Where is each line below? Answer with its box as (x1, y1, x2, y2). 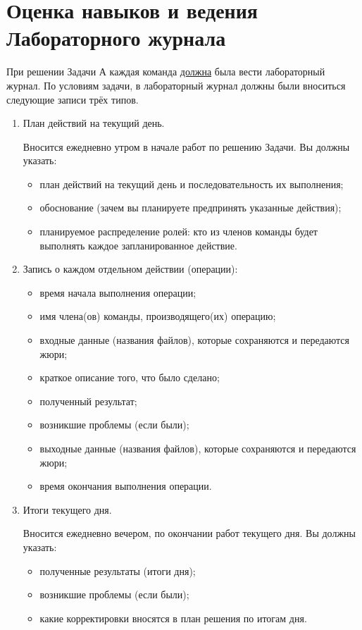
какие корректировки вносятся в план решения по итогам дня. (39, 610, 307, 625)
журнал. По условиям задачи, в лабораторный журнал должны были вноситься (6, 78, 346, 92)
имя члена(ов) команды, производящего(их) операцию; (39, 309, 276, 323)
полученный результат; (39, 393, 137, 408)
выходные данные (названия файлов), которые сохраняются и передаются (39, 441, 356, 455)
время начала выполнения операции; (39, 285, 196, 299)
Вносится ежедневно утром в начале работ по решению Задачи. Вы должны (23, 139, 350, 154)
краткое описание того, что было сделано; (39, 370, 220, 385)
